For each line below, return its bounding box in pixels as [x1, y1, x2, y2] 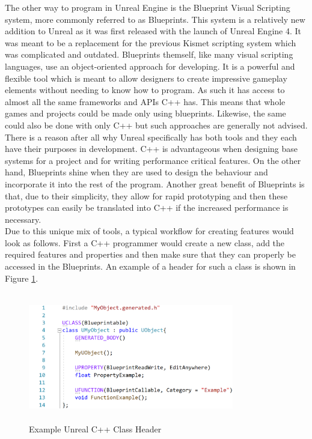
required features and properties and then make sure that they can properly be [5, 248, 296, 261]
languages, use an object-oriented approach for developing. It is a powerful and [5, 59, 295, 72]
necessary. [5, 213, 41, 225]
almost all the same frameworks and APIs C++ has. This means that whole [5, 95, 286, 107]
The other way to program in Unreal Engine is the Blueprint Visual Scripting [5, 1, 290, 13]
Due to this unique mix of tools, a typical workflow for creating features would [5, 225, 294, 237]
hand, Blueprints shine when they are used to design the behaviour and [5, 166, 268, 178]
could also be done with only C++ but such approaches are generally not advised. [5, 118, 308, 131]
